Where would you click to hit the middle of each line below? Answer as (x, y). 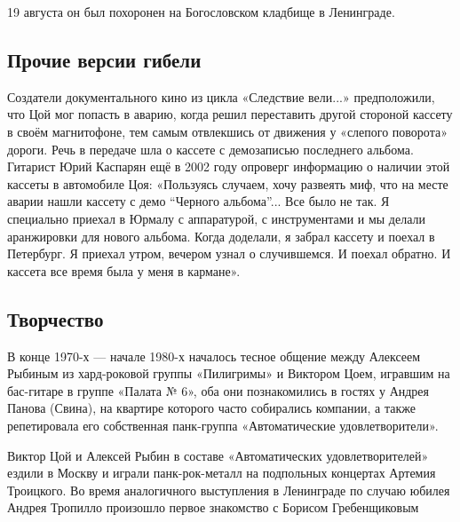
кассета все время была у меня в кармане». (124, 270)
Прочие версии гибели (104, 59)
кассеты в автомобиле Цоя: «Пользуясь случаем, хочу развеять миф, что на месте (228, 183)
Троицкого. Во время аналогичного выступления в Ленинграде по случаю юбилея (229, 490)
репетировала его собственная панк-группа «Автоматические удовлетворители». (223, 425)
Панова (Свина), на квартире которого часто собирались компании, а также (211, 408)
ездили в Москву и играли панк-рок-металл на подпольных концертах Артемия (222, 473)
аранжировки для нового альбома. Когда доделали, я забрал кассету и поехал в (221, 236)
